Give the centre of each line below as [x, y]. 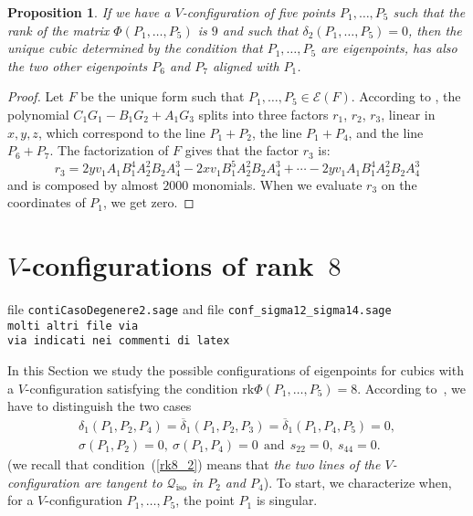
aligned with [246, 65]
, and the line [386, 132]
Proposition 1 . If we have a [89, 12]
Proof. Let [36, 96]
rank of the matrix [58, 30]
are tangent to [123, 482]
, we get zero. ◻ [149, 202]
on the [399, 184]
